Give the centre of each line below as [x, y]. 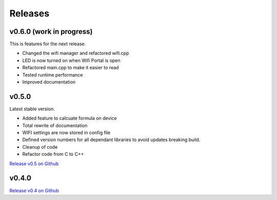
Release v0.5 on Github [34, 164]
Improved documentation [49, 82]
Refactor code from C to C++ [53, 154]
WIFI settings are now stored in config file [66, 133]
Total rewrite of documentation [55, 125]
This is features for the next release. [48, 44]
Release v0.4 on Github [34, 190]
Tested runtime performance [53, 75]
